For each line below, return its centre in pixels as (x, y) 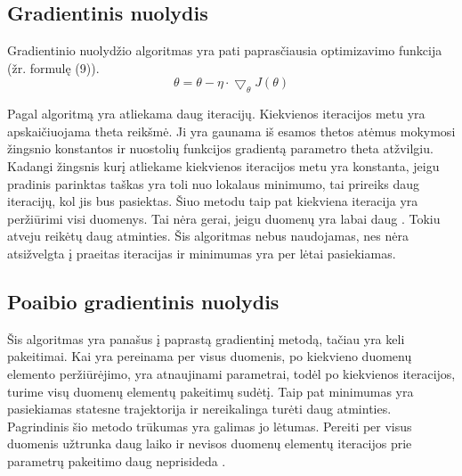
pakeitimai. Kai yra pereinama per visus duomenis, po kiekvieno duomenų (210, 356)
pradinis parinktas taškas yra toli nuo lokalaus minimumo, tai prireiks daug (214, 183)
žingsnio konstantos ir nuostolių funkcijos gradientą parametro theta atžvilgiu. (220, 148)
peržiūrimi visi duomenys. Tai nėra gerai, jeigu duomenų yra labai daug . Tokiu (224, 218)
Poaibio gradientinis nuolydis (143, 301)
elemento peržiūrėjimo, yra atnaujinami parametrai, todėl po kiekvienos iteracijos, (231, 373)
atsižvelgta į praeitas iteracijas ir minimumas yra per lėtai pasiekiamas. (202, 253)
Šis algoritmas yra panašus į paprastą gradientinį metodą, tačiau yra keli (206, 338)
